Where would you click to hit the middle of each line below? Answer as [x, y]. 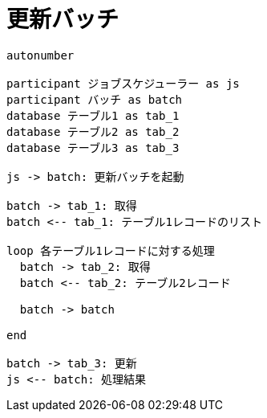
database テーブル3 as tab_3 [93, 148]
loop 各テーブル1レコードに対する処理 [111, 250]
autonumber [40, 55]
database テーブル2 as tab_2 [93, 131]
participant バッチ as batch [95, 99]
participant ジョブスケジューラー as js [123, 83]
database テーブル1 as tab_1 [93, 115]
